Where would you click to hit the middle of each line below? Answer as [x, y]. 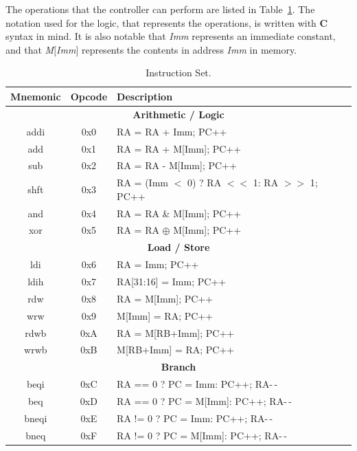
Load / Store [178, 247]
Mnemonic [36, 96]
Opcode [89, 96]
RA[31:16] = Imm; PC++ [172, 281]
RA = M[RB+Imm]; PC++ [176, 332]
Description [145, 96]
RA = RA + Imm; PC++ [172, 131]
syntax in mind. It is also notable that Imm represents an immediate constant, [171, 36]
